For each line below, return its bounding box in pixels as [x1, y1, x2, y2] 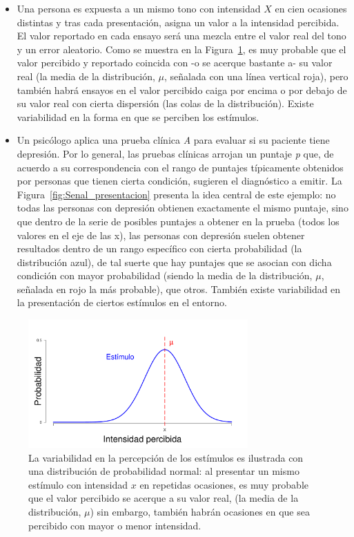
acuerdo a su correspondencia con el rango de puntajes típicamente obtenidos [17, 160, 344, 174]
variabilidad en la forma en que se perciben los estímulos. [17, 109, 259, 124]
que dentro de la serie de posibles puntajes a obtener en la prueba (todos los [17, 214, 340, 228]
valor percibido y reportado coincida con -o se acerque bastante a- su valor [17, 55, 333, 70]
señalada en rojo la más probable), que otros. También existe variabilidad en [17, 281, 341, 296]
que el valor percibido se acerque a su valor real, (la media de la [28, 491, 299, 505]
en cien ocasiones [275, 1, 347, 15]
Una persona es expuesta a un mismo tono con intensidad [17, 1, 261, 15]
